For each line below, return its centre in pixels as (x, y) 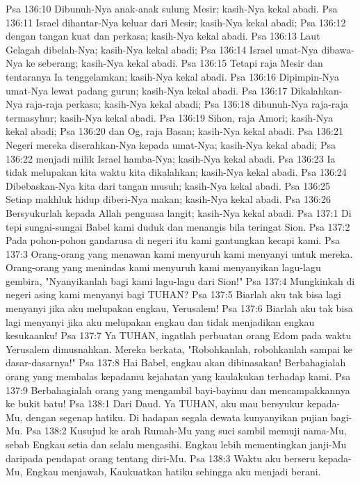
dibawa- (338, 49)
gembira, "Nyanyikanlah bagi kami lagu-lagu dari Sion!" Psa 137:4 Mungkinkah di (180, 280)
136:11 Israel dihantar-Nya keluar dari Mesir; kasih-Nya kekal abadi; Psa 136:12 (176, 22)
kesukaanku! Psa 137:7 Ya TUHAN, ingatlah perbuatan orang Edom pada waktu (179, 335)
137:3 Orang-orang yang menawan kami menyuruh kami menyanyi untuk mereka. (179, 253)
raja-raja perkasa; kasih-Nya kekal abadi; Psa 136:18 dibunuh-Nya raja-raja (187, 104)
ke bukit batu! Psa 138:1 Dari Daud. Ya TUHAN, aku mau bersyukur (155, 403)
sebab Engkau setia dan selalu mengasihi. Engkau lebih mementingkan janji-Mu (176, 444)
